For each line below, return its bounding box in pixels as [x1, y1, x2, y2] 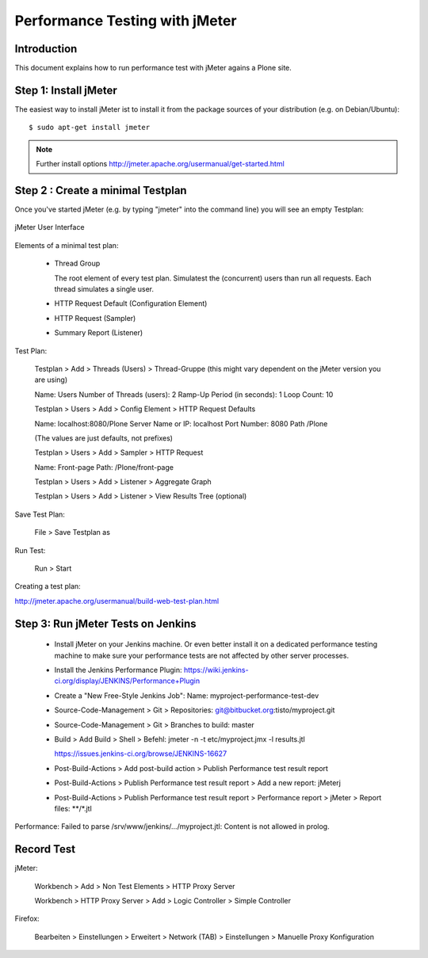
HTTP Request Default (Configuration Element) [54, 299, 208, 308]
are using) [34, 375, 68, 384]
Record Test [14, 842, 75, 856]
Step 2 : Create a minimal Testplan [14, 183, 187, 197]
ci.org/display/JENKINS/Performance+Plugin [54, 676, 201, 685]
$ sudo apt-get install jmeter [29, 123, 151, 132]
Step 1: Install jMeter [14, 83, 118, 97]
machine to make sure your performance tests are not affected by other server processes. [54, 651, 349, 660]
